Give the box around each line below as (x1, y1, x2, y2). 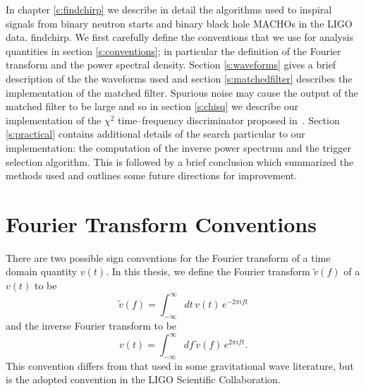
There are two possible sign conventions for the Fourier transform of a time (6, 250, 331, 265)
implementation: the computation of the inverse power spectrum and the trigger (6, 140, 351, 155)
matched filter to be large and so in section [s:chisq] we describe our (6, 99, 299, 114)
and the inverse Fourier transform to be (6, 318, 177, 332)
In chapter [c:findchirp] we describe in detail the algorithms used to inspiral (6, 2, 332, 16)
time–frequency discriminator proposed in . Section (118, 112, 340, 127)
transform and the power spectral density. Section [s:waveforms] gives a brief (6, 57, 336, 72)
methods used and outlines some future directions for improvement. (6, 168, 298, 183)
